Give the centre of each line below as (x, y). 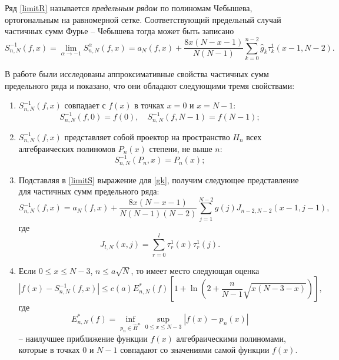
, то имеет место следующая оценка (195, 270)
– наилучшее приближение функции (83, 338)
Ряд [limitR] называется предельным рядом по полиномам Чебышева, (129, 8)
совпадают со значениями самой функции (195, 350)
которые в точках (49, 350)
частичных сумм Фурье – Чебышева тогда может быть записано (119, 31)
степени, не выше (181, 148)
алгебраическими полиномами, (231, 338)
